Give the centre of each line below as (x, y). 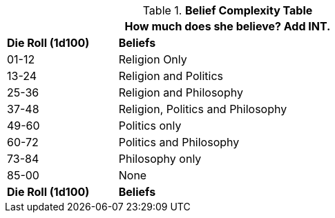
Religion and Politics (171, 76)
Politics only (150, 126)
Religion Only (153, 59)
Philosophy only (160, 159)
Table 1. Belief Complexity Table (228, 10)
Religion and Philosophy (181, 92)
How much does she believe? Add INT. (228, 26)
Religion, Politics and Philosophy (203, 109)
